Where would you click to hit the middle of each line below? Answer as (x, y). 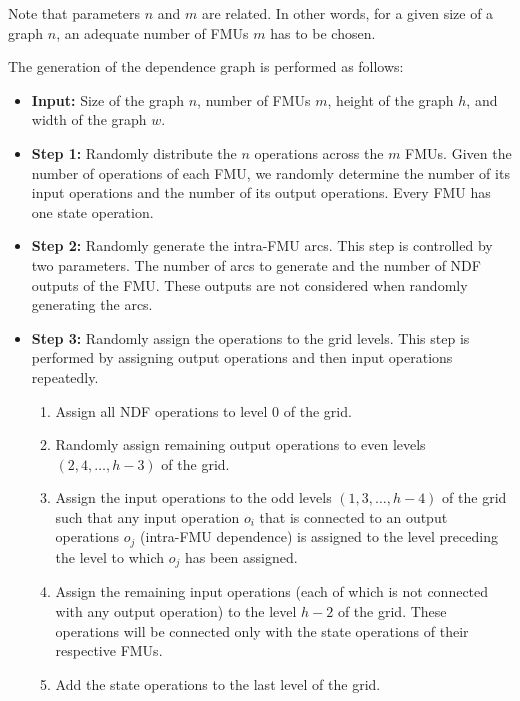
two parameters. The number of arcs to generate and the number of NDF (256, 264)
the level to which (110, 556)
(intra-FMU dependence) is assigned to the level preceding (319, 536)
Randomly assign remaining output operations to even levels (240, 444)
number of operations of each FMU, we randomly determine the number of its (270, 172)
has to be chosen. (323, 32)
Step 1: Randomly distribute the (134, 152)
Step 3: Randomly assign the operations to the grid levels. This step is (250, 337)
